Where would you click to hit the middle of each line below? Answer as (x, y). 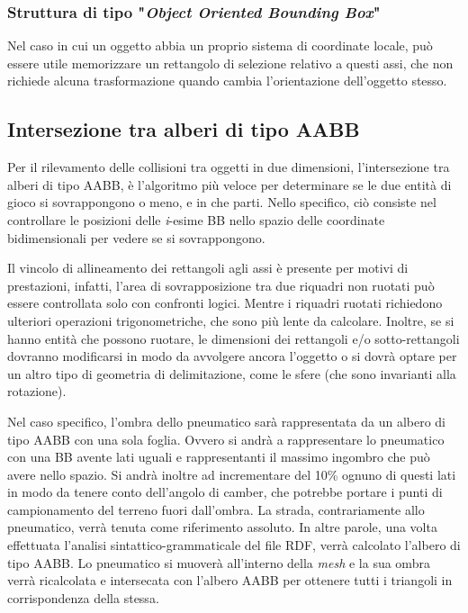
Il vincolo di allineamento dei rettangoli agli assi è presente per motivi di (208, 268)
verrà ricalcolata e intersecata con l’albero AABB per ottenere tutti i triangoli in (230, 580)
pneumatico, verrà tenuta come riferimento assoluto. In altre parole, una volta (222, 527)
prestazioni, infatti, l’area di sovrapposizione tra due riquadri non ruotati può (221, 285)
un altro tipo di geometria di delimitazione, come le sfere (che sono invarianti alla (232, 373)
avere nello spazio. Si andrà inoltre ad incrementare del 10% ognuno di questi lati (232, 474)
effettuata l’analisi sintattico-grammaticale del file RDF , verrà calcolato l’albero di (234, 545)
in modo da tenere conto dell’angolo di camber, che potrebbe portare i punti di (225, 492)
